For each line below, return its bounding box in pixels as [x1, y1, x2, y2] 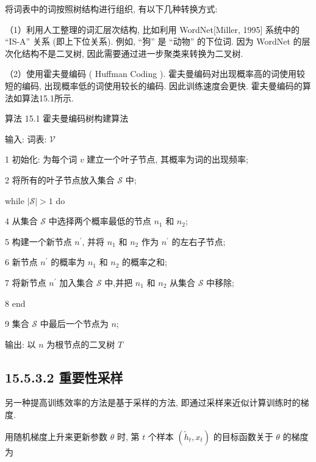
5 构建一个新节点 [5, 235, 72, 248]
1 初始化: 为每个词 [5, 153, 77, 166]
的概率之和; [122, 255, 167, 268]
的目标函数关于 [213, 430, 273, 442]
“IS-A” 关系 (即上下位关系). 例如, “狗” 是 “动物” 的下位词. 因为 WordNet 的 [5, 35, 302, 48]
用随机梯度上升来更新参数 [5, 430, 107, 442]
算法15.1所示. [21, 91, 74, 104]
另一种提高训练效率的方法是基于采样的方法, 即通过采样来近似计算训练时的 [5, 396, 301, 409]
